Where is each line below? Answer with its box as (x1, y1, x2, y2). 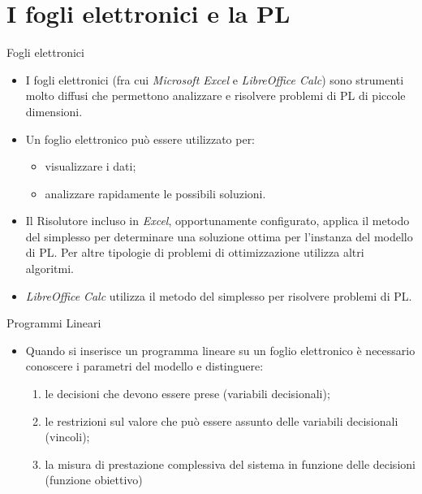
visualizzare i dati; (45, 158, 136, 175)
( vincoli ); (45, 428, 90, 445)
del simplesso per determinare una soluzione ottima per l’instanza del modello (25, 227, 413, 245)
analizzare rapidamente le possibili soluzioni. (45, 184, 266, 201)
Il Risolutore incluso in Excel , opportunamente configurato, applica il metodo (25, 212, 410, 229)
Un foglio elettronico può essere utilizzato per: (25, 130, 256, 147)
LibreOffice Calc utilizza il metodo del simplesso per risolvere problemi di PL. (25, 287, 412, 304)
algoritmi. (25, 260, 74, 277)
